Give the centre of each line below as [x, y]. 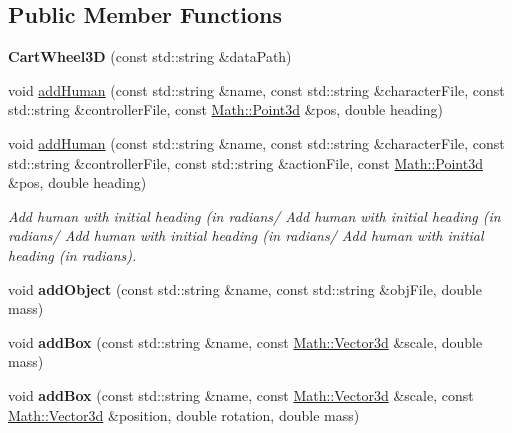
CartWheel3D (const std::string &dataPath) [150, 56]
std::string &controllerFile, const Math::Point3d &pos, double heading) [225, 109]
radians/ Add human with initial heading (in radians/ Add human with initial [246, 235]
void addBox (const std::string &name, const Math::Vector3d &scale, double [245, 341]
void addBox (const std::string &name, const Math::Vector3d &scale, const [241, 394]
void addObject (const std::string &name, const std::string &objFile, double [245, 288]
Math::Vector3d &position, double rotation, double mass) [184, 414]
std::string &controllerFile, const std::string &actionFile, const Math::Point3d [245, 162]
